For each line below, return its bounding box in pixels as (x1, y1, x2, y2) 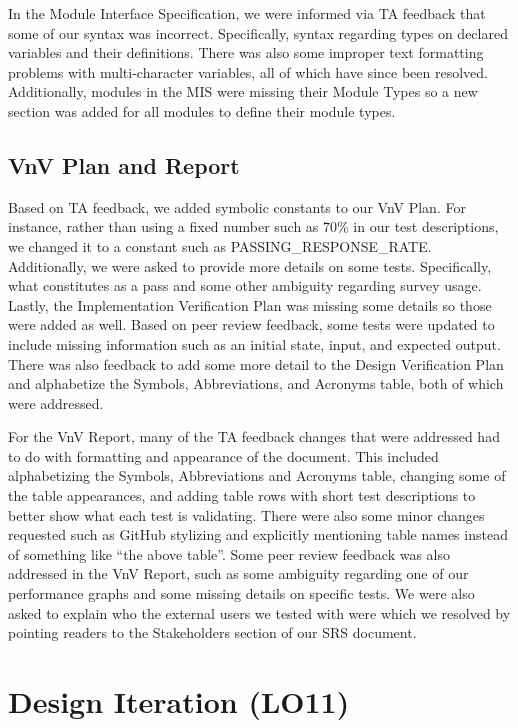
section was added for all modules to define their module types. (8, 100, 396, 121)
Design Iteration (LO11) (8, 681, 350, 722)
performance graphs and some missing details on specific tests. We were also (8, 583, 475, 604)
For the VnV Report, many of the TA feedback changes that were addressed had (8, 426, 500, 447)
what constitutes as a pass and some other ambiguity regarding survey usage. (8, 275, 482, 296)
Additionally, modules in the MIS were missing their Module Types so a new (8, 81, 478, 102)
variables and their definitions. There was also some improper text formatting (8, 42, 484, 63)
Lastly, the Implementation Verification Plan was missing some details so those (8, 294, 492, 315)
